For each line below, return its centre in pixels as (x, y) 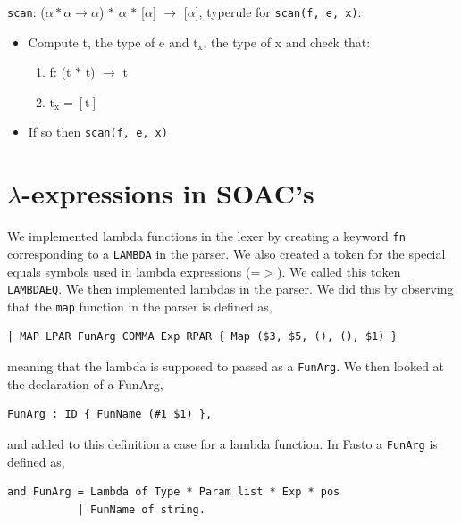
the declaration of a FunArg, (85, 383)
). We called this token (339, 271)
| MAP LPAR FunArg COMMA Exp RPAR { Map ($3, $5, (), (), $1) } (202, 337)
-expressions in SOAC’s (168, 193)
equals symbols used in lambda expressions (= (134, 271)
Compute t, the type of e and (109, 42)
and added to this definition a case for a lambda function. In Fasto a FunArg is (222, 443)
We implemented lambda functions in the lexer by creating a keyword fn (206, 236)
